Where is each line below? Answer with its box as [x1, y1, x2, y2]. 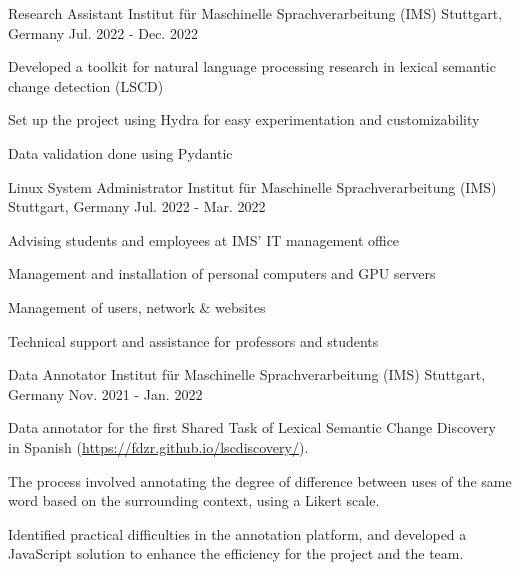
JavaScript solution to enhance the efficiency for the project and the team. [8, 543, 464, 564]
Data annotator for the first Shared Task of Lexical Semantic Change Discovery [8, 417, 496, 438]
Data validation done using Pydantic [8, 142, 233, 163]
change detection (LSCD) [8, 75, 164, 96]
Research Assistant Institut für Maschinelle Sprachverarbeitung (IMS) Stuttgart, [8, 3, 503, 23]
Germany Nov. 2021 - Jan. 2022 [8, 383, 203, 404]
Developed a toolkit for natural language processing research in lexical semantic [8, 56, 496, 77]
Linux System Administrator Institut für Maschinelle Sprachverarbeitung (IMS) [8, 176, 497, 197]
